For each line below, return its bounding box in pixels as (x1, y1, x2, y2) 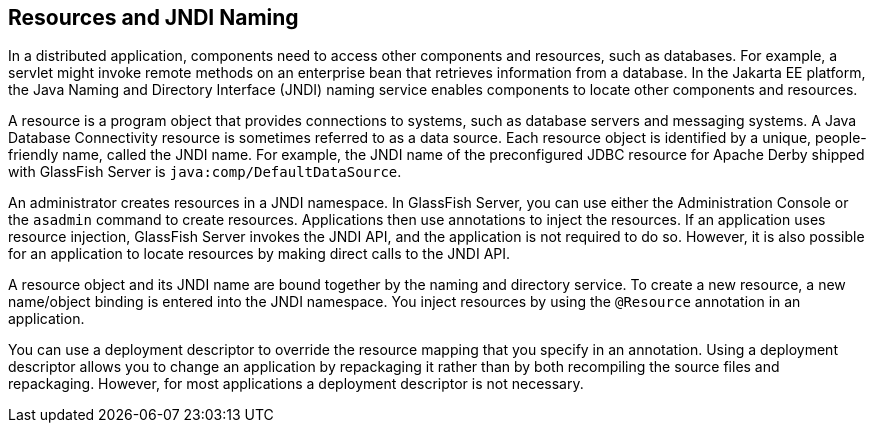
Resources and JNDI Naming (8, 5, 299, 30)
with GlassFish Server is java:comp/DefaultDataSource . (8, 163, 402, 181)
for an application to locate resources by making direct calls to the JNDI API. (8, 245, 511, 263)
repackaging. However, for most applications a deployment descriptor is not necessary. (8, 375, 584, 393)
